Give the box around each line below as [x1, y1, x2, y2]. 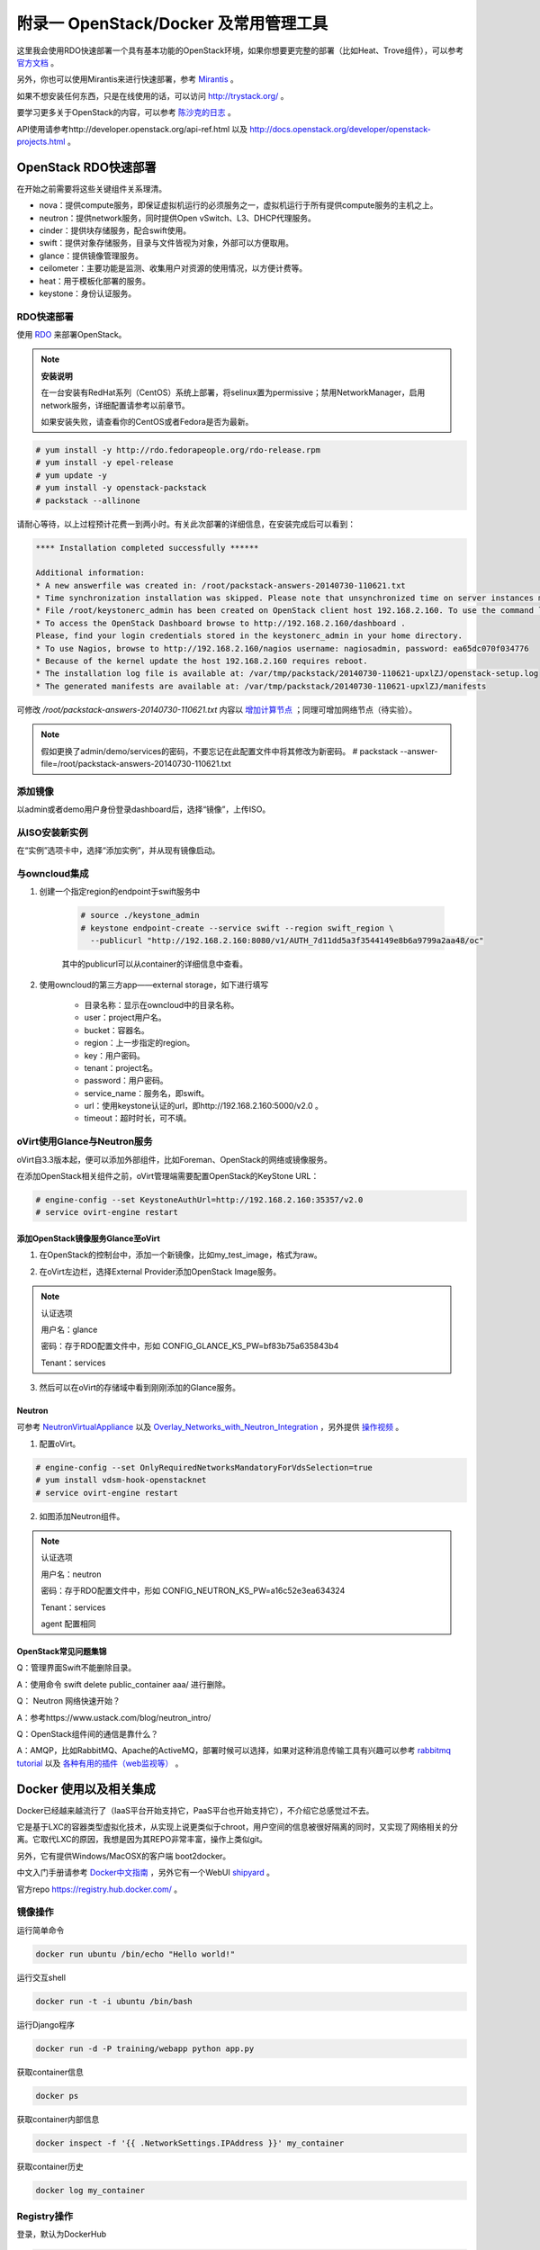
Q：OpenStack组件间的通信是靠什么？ [16, 1728, 159, 1739]
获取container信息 [16, 2066, 85, 2077]
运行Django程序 [16, 2019, 76, 2029]
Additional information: [35, 568, 146, 578]
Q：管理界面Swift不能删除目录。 [16, 1662, 137, 1673]
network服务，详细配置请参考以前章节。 [40, 400, 190, 410]
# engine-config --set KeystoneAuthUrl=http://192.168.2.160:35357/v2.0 [35, 1194, 364, 1205]
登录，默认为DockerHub [16, 2228, 107, 2240]
